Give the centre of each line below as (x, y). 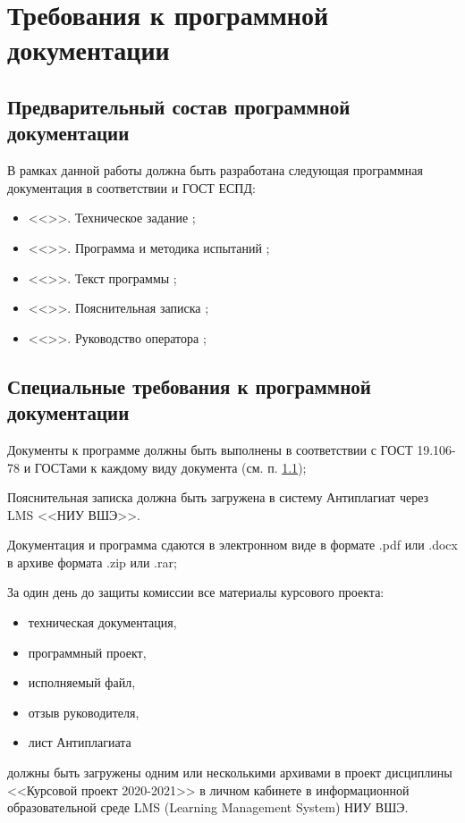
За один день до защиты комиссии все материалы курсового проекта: (196, 592)
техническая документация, (102, 622)
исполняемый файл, (82, 682)
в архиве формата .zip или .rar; (92, 562)
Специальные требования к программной (189, 386)
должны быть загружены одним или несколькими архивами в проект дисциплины (230, 773)
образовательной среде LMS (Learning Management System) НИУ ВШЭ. (208, 807)
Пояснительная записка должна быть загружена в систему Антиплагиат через (218, 497)
